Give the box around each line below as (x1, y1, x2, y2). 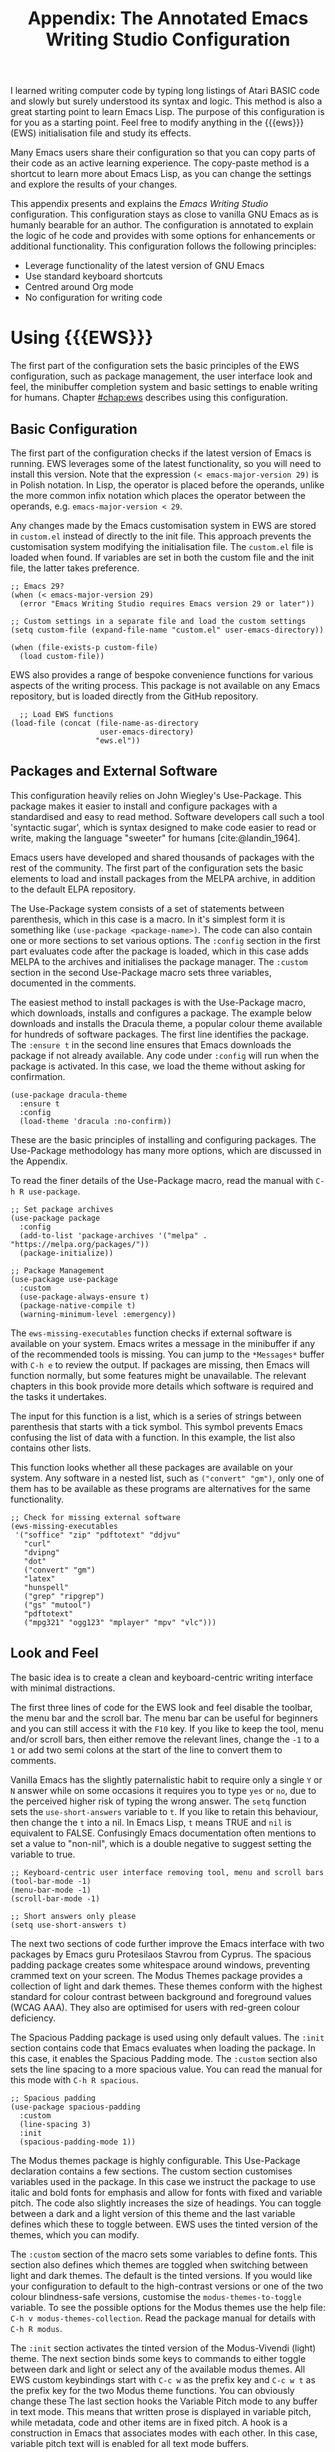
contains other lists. (10, 1442, 92, 1454)
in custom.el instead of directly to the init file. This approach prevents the (10, 530, 312, 542)
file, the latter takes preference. (10, 562, 140, 574)
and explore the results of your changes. (10, 178, 178, 191)
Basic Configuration (10, 420, 138, 437)
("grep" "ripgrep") (23, 1591, 105, 1601)
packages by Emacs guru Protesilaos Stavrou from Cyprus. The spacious (10, 1948, 312, 1960)
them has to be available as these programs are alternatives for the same (10, 1482, 311, 1494)
